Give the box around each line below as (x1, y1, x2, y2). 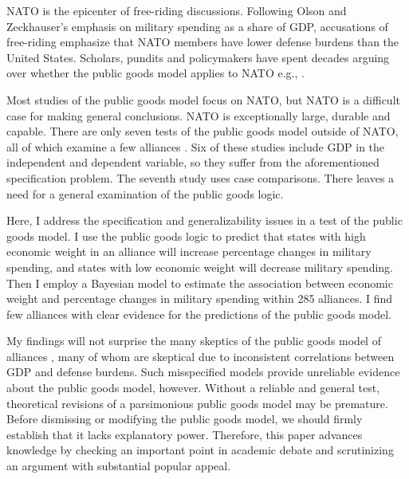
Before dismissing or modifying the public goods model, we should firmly (6, 410, 363, 427)
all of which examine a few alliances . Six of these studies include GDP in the (6, 138, 385, 155)
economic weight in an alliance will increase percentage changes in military (6, 243, 372, 260)
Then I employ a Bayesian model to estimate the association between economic (6, 274, 393, 291)
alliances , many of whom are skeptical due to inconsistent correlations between (6, 347, 395, 364)
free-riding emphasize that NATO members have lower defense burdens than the (6, 33, 399, 50)
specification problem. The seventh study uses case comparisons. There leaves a (6, 169, 395, 186)
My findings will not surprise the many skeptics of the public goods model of (6, 332, 381, 349)
